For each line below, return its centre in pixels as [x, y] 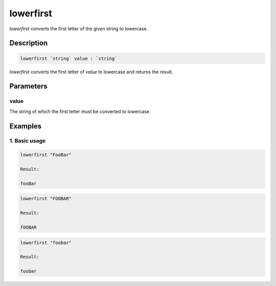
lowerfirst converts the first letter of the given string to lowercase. [79, 29]
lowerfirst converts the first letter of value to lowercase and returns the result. [91, 72]
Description [29, 43]
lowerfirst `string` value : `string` [69, 58]
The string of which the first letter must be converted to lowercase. [80, 111]
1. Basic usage [28, 141]
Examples [26, 126]
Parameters [28, 86]
